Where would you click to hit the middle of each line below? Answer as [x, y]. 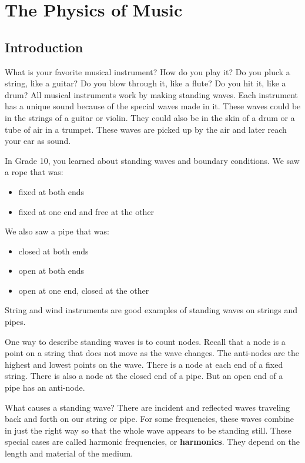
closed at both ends [53, 251]
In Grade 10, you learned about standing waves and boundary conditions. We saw [152, 160]
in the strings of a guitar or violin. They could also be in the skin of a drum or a [150, 117]
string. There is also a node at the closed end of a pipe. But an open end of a [144, 376]
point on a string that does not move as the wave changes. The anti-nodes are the [152, 353]
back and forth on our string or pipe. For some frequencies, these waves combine [149, 419]
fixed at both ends [51, 191]
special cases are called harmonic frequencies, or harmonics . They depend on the [152, 442]
